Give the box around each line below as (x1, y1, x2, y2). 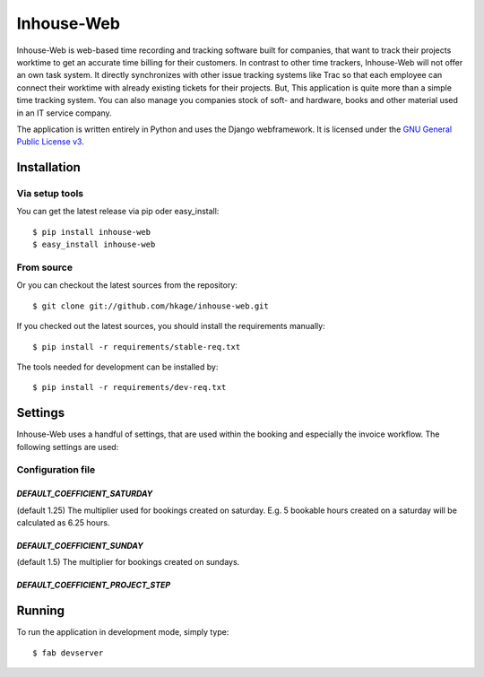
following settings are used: (16, 441, 119, 452)
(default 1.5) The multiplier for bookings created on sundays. (16, 557, 240, 568)
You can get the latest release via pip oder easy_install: (16, 206, 220, 217)
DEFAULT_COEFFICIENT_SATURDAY (16, 489, 153, 499)
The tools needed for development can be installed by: (16, 361, 219, 372)
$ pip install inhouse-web (32, 227, 151, 237)
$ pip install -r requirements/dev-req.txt (32, 382, 227, 393)
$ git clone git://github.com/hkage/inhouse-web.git (32, 300, 269, 311)
